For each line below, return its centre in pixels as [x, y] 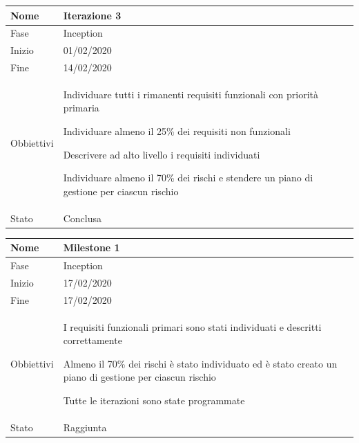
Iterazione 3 [92, 15]
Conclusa [82, 218]
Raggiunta [85, 427]
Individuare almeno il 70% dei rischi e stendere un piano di [188, 178]
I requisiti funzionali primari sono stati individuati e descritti [192, 326]
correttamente [93, 340]
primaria [81, 108]
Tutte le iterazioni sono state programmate [154, 400]
